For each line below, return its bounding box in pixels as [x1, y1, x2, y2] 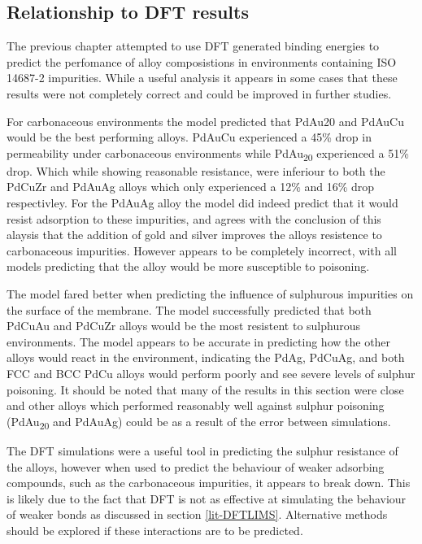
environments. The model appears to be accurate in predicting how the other [7, 333, 391, 350]
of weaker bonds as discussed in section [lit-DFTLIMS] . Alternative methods [7, 506, 388, 523]
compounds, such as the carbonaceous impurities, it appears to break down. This [7, 474, 411, 491]
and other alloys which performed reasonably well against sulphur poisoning [7, 397, 385, 414]
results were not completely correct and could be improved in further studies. [7, 85, 392, 102]
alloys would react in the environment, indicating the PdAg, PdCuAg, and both [7, 349, 405, 366]
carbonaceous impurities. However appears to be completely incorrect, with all [7, 242, 397, 259]
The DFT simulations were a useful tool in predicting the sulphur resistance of [7, 442, 398, 459]
